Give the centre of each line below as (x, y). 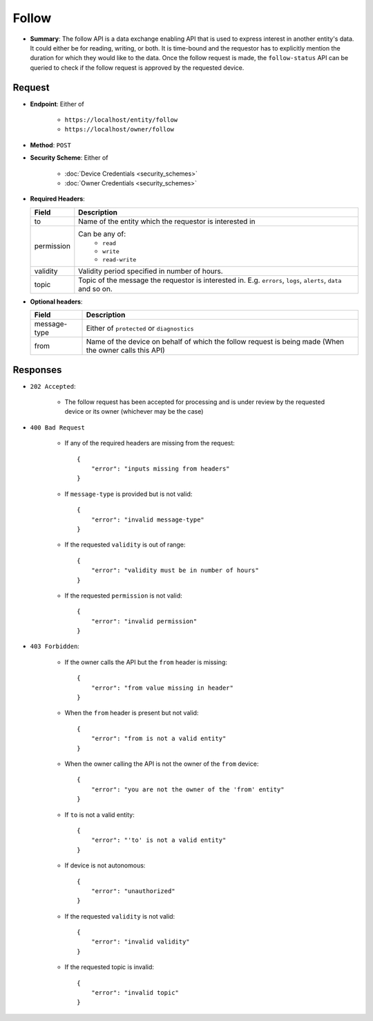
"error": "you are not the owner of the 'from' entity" (188, 789)
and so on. (96, 288)
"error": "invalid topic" (135, 993)
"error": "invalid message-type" (148, 519)
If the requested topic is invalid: (109, 967)
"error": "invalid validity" (140, 942)
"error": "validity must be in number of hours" (175, 570)
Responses (37, 370)
